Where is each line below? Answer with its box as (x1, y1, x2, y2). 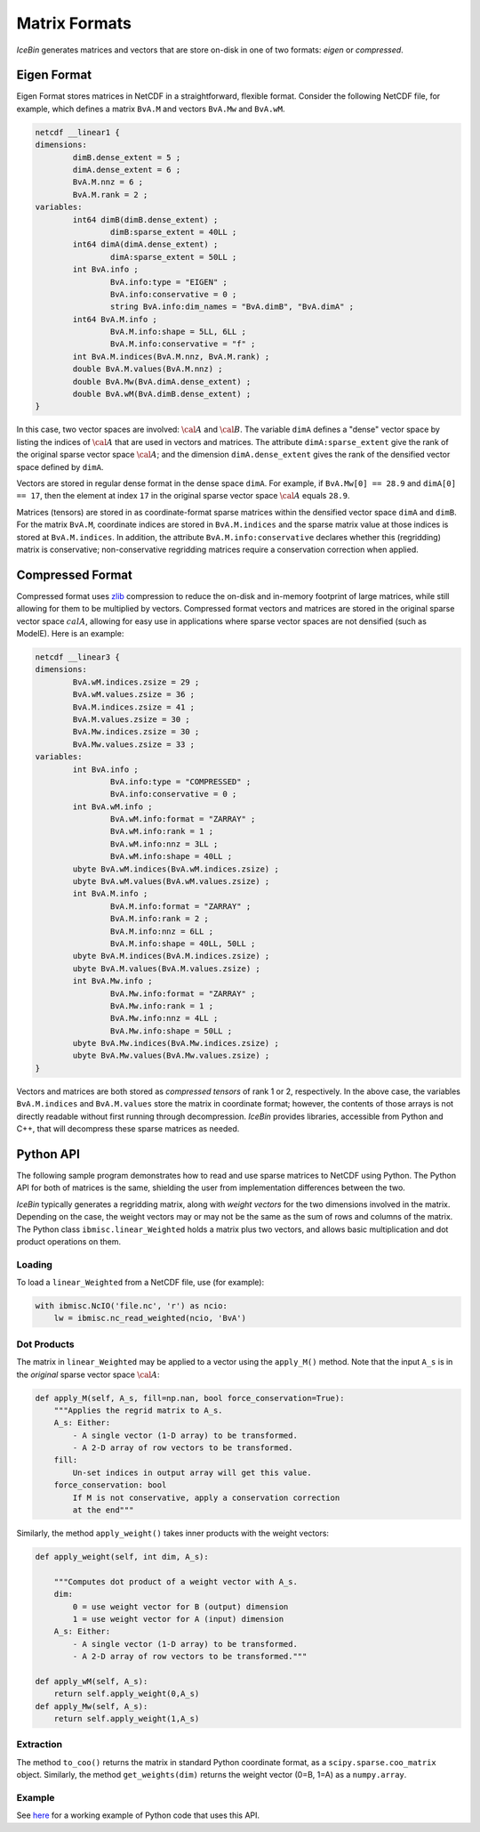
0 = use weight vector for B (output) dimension (72, 1601, 289, 1611)
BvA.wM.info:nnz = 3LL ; (109, 839, 219, 849)
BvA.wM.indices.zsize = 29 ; (72, 677, 200, 687)
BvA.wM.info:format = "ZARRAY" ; (109, 815, 256, 824)
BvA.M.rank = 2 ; (72, 190, 148, 199)
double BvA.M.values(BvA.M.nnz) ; (72, 364, 223, 374)
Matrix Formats (16, 13, 132, 33)
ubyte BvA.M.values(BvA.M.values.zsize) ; (72, 963, 261, 974)
